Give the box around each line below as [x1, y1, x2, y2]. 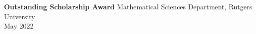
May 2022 [4, 21, 34, 31]
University [4, 11, 35, 21]
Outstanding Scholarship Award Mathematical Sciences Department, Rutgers [4, 1, 253, 11]
